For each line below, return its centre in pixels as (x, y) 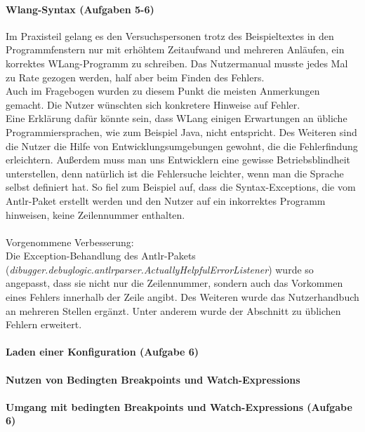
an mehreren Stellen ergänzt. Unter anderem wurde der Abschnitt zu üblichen (173, 310)
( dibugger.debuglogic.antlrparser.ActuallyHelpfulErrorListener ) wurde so (160, 269)
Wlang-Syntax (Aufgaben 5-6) (80, 9)
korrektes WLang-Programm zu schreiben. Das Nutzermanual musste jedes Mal (177, 63)
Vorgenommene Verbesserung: (70, 242)
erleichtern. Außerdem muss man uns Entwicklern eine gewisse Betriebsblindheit (178, 160)
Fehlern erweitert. (44, 324)
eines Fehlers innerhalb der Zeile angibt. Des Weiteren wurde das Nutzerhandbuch (182, 297)
